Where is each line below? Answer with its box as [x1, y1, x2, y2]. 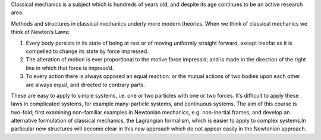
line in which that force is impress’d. [26, 64, 114, 71]
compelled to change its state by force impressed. [26, 48, 149, 55]
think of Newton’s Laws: [11, 29, 70, 36]
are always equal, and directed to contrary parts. [26, 81, 146, 88]
